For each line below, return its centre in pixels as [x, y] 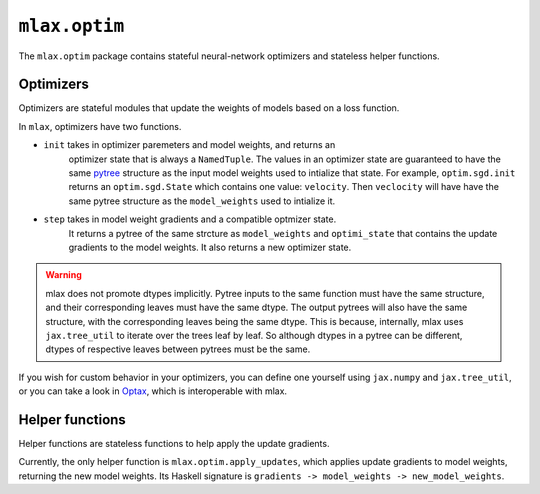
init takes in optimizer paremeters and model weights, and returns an [189, 145]
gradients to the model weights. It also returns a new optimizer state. [210, 247]
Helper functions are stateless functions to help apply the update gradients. [174, 443]
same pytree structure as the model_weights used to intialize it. [202, 201]
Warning [63, 275]
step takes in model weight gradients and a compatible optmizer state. [190, 219]
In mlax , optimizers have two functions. [100, 126]
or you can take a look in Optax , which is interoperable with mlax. [153, 391]
